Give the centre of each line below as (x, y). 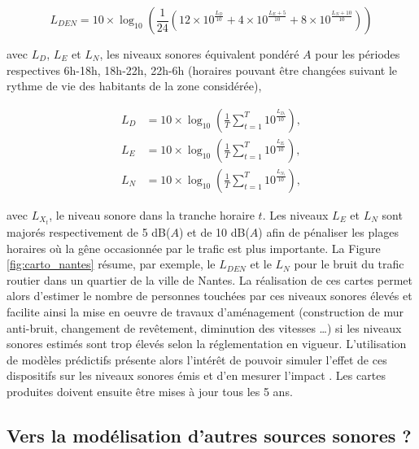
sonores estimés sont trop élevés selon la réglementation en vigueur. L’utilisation (207, 344)
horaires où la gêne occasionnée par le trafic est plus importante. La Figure (194, 248)
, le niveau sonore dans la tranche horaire (152, 214)
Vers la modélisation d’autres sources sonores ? (209, 435)
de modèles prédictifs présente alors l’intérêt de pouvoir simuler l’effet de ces (197, 359)
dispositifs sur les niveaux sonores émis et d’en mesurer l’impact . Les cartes (196, 375)
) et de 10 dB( (214, 231)
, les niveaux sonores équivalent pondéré (199, 54)
